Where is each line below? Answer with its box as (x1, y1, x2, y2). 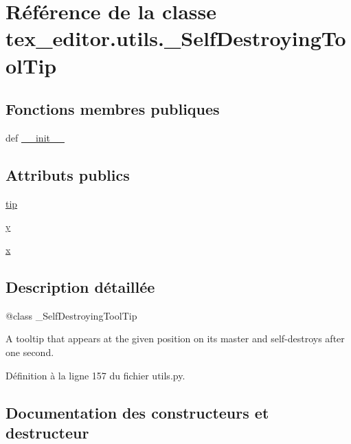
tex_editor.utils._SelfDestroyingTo (5, 24, 346, 52)
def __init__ (5, 130, 65, 144)
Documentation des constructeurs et (5, 401, 269, 423)
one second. (5, 344, 54, 359)
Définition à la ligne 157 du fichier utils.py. (5, 368, 185, 382)
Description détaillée (5, 276, 155, 297)
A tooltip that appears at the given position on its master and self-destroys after (5, 331, 345, 346)
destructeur (5, 421, 89, 443)
